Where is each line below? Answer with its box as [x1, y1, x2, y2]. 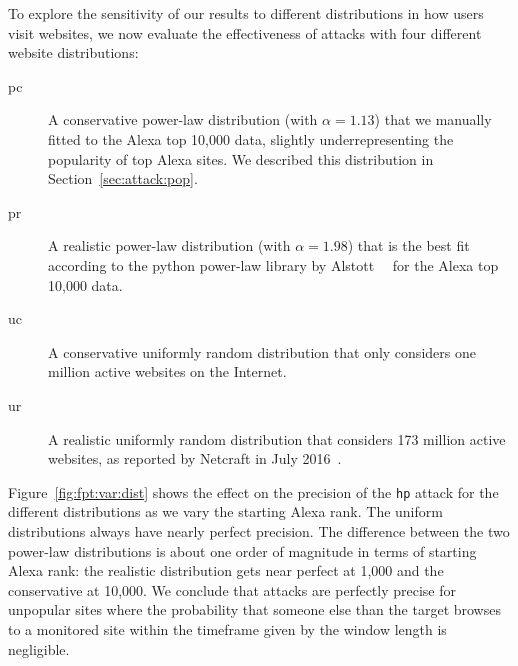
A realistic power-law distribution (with [48, 235, 291, 256]
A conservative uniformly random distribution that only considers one [48, 341, 476, 362]
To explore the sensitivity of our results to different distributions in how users [8, 3, 484, 23]
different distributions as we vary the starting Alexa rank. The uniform [8, 501, 443, 522]
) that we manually [374, 109, 492, 130]
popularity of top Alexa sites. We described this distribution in [48, 148, 434, 169]
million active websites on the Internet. [48, 361, 287, 382]
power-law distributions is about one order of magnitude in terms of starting [8, 540, 477, 561]
